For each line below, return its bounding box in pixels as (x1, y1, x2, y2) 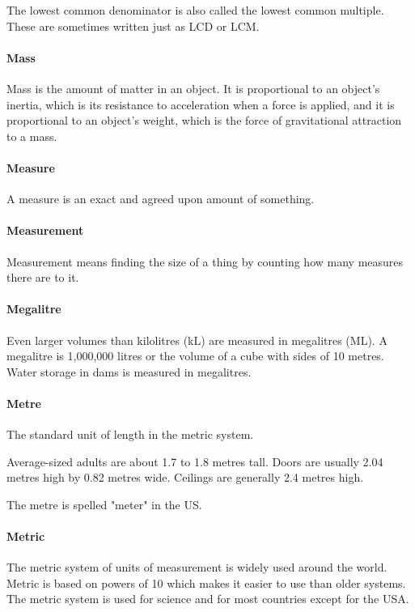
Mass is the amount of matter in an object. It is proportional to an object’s (6, 79, 380, 96)
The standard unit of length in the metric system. (6, 426, 254, 443)
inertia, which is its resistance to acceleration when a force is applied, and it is (6, 96, 395, 113)
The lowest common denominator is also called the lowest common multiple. (6, 2, 384, 18)
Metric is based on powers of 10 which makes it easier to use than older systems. (6, 574, 406, 591)
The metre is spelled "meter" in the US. (6, 495, 202, 512)
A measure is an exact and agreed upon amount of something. (6, 190, 315, 207)
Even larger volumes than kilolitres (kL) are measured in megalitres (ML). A (6, 331, 387, 348)
